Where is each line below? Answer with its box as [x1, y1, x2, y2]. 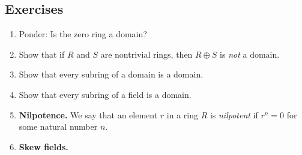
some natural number [19, 120, 98, 133]
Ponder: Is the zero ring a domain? [19, 28, 147, 40]
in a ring [166, 108, 198, 121]
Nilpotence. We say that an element [19, 108, 158, 121]
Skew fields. [19, 140, 68, 153]
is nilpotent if [210, 108, 258, 121]
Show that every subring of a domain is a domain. [19, 68, 204, 81]
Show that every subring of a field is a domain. [19, 88, 192, 100]
